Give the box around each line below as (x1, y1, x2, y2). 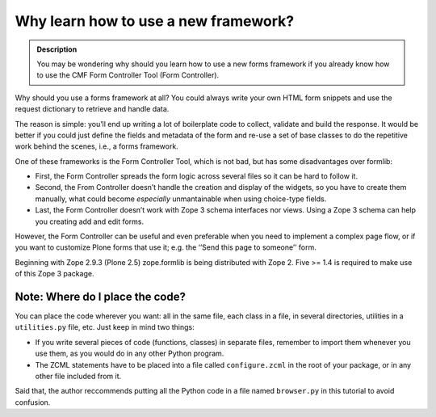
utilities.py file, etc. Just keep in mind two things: (15, 322, 195, 332)
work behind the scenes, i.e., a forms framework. (15, 141, 179, 151)
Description (36, 44, 78, 54)
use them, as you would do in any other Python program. (35, 348, 224, 359)
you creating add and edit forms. (35, 217, 145, 226)
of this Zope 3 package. (15, 269, 94, 279)
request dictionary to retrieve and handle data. (15, 104, 170, 114)
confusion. (15, 397, 51, 407)
